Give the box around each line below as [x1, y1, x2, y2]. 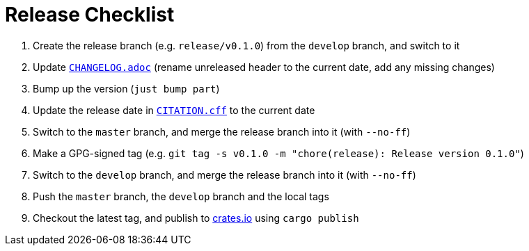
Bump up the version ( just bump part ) [33, 82, 220, 95]
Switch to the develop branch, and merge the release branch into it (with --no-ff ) [33, 168, 416, 181]
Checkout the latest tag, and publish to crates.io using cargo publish [33, 211, 359, 224]
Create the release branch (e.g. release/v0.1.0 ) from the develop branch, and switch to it [33, 39, 460, 51]
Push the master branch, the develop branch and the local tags [33, 190, 329, 202]
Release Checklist [5, 3, 175, 26]
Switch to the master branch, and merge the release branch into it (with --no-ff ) [33, 125, 411, 138]
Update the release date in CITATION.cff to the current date [33, 104, 315, 116]
